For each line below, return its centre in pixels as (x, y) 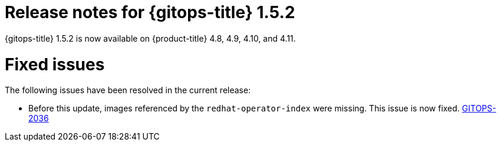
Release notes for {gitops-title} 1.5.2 (150, 12)
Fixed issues (55, 64)
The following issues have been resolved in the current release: (128, 90)
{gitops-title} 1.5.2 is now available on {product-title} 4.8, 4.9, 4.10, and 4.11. (150, 38)
